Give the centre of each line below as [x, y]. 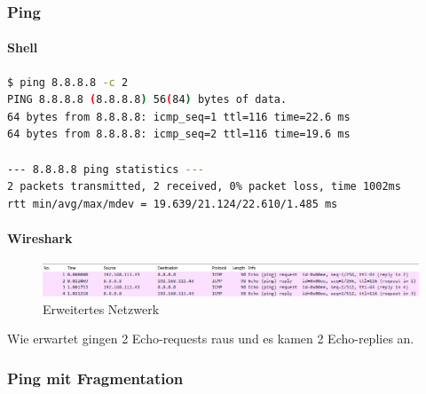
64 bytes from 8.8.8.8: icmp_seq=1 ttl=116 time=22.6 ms [179, 117]
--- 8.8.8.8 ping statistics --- [106, 169]
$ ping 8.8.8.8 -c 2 [68, 82]
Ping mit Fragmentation [95, 378]
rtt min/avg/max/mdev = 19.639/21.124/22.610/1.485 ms [173, 204]
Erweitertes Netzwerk [101, 308]
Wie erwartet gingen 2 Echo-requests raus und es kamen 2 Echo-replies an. [211, 339]
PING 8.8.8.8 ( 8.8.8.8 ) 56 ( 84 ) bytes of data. [147, 100]
